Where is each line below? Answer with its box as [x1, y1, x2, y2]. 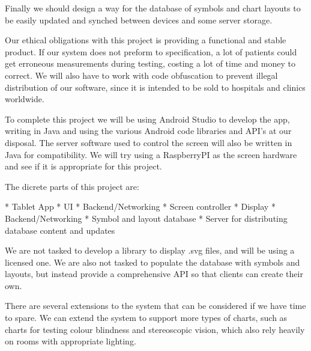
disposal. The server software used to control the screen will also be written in [5, 136, 292, 148]
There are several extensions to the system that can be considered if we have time [5, 299, 306, 312]
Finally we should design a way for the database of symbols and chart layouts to [5, 2, 301, 14]
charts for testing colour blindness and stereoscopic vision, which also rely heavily [5, 323, 305, 335]
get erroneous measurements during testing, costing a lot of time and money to [5, 57, 295, 70]
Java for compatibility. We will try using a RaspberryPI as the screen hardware [5, 148, 297, 160]
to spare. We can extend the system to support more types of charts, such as [5, 311, 288, 324]
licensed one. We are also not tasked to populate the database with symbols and [5, 255, 300, 268]
